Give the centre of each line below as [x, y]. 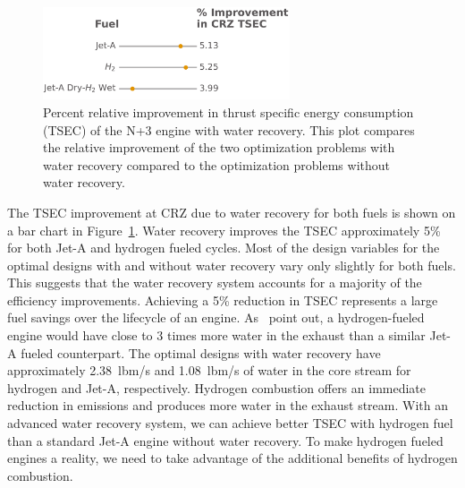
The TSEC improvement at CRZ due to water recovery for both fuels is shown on [232, 212]
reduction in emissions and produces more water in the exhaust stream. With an [228, 405]
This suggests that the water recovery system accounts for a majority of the [215, 283]
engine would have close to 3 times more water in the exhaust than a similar [216, 335]
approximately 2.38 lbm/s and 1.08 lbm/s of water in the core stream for [209, 370]
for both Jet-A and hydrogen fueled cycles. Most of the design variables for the [224, 248]
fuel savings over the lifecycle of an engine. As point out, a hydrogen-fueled [216, 317]
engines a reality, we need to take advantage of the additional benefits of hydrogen [232, 458]
